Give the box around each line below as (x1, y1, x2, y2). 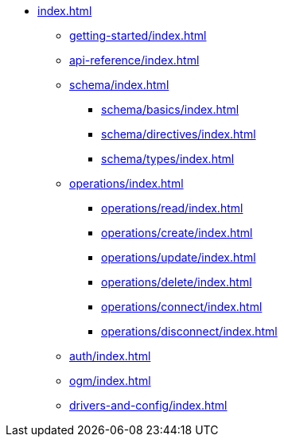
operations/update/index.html (101, 251, 256, 264)
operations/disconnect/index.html (101, 324, 278, 338)
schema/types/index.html (101, 152, 235, 165)
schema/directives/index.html (101, 127, 256, 141)
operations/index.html (69, 177, 184, 190)
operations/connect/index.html (101, 300, 263, 313)
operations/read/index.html (101, 201, 243, 215)
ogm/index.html (69, 374, 151, 387)
